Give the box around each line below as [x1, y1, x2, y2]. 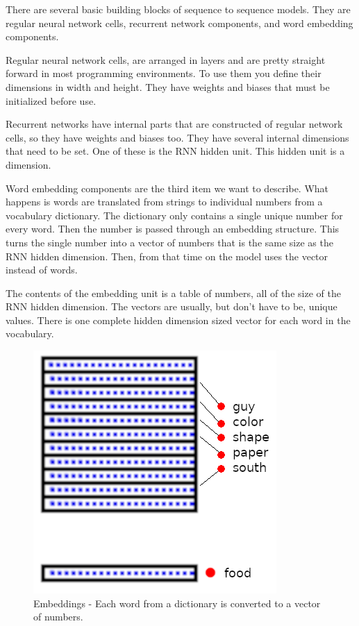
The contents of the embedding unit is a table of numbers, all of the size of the [6, 285, 341, 300]
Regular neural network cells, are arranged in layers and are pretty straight [6, 52, 326, 67]
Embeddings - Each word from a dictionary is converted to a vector [33, 595, 321, 610]
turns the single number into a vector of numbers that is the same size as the [6, 235, 333, 249]
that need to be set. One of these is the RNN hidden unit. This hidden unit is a [6, 144, 345, 158]
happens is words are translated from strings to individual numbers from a [6, 194, 323, 209]
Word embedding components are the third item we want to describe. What [6, 180, 329, 195]
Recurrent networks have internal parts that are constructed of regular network [6, 117, 343, 131]
